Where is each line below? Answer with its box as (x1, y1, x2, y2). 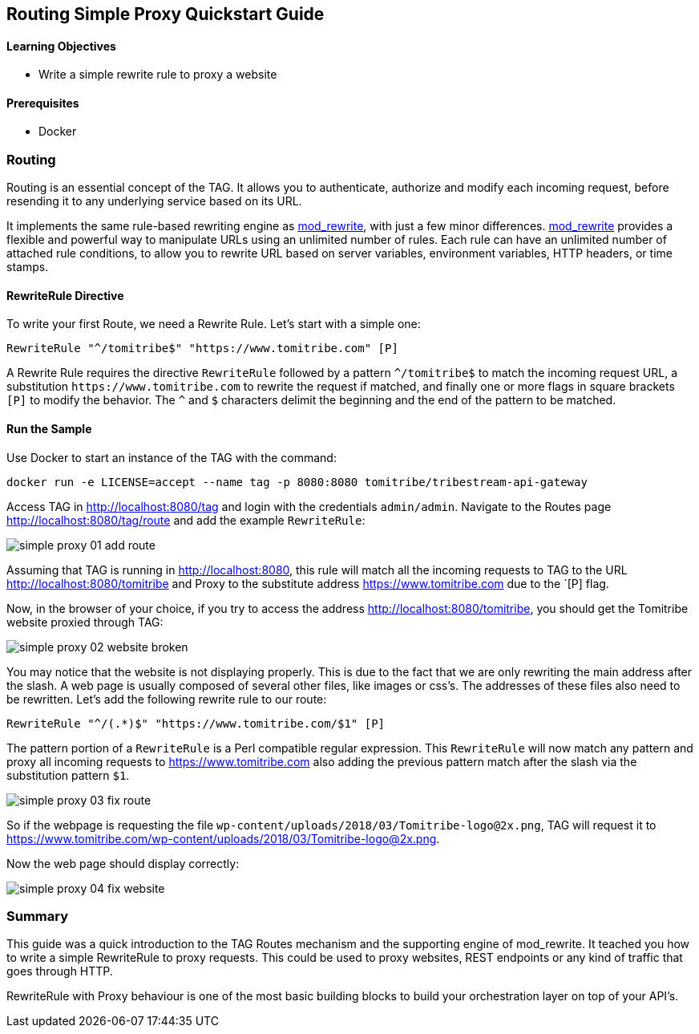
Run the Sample (6, 422, 92, 436)
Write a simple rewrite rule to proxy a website (38, 67, 277, 82)
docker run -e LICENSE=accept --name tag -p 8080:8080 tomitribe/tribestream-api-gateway (6, 475, 588, 489)
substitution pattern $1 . (6, 768, 130, 782)
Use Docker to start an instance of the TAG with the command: (6, 450, 337, 464)
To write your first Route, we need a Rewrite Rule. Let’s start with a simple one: (6, 317, 421, 331)
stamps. (6, 260, 49, 274)
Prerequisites (6, 95, 79, 110)
